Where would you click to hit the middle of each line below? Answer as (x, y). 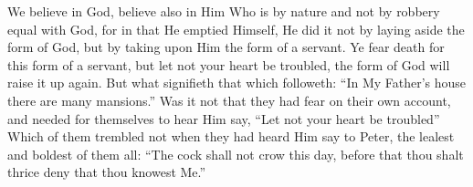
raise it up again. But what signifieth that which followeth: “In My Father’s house (237, 83)
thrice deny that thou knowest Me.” (107, 172)
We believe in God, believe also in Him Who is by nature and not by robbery (224, 11)
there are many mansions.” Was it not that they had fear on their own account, (229, 100)
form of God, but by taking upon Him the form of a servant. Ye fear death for (226, 47)
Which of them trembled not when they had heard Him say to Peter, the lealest (231, 136)
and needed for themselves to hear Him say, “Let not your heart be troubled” (224, 118)
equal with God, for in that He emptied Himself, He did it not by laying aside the (236, 29)
